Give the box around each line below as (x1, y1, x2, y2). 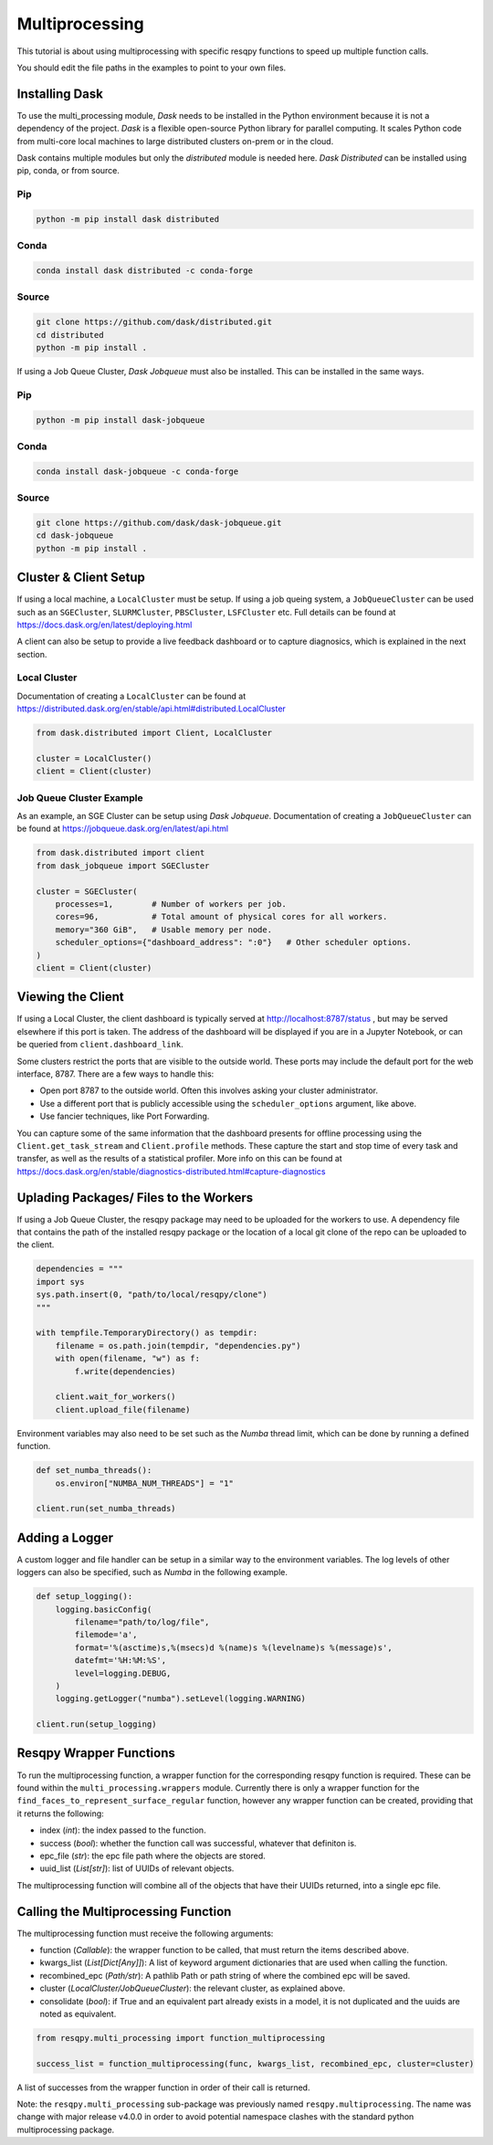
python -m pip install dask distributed (36, 214, 219, 224)
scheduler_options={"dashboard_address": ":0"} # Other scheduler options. (55, 937, 413, 948)
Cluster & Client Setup (16, 570, 146, 585)
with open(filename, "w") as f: (55, 1353, 201, 1364)
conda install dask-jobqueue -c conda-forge (36, 466, 239, 477)
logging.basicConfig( (55, 1603, 152, 1614)
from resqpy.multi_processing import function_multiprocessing (36, 2033, 326, 2043)
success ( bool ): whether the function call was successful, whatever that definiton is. (39, 1837, 357, 1848)
